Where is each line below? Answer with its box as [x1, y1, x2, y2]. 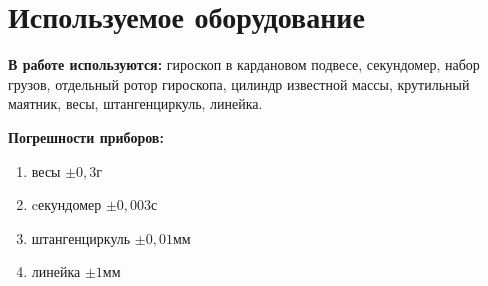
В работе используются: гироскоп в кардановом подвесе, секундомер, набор [8, 54, 480, 75]
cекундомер [31, 194, 102, 215]
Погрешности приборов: [8, 126, 164, 147]
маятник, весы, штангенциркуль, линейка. [8, 93, 263, 114]
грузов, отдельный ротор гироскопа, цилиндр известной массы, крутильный [8, 73, 470, 94]
